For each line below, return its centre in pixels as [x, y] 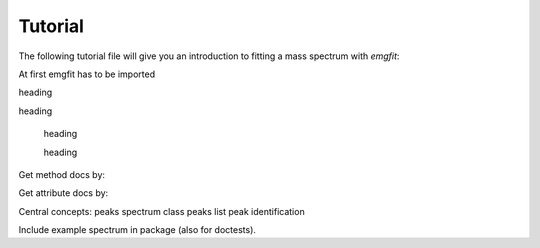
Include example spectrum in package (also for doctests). [137, 230]
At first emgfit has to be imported [86, 74]
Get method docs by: [61, 174]
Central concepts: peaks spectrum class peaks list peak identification [161, 211]
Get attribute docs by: [63, 193]
